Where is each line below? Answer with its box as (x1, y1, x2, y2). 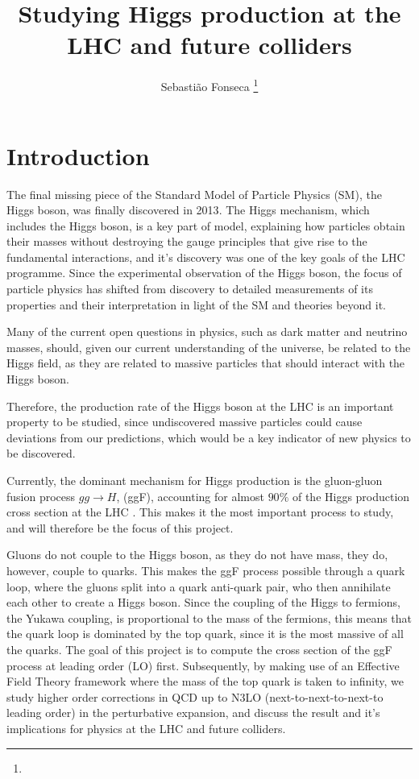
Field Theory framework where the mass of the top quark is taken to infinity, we (6, 673, 404, 690)
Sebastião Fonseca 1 (160, 76, 259, 94)
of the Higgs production (292, 487, 410, 504)
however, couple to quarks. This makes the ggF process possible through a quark (6, 561, 405, 578)
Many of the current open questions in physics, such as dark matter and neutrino (6, 323, 408, 340)
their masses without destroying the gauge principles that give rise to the (6, 233, 367, 250)
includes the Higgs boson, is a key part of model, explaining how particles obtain (6, 217, 405, 234)
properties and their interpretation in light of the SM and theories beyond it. (6, 296, 387, 313)
